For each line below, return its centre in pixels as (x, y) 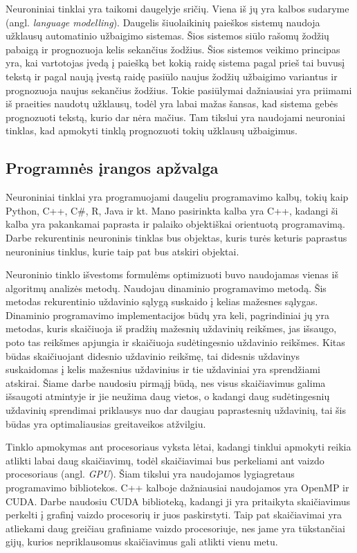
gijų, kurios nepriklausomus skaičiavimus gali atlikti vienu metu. (142, 542)
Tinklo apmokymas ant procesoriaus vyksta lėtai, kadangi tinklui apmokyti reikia (178, 447)
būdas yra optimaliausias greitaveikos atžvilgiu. (106, 423)
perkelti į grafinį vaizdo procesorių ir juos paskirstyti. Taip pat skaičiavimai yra (174, 515)
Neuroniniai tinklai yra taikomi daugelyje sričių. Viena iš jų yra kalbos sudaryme (177, 8)
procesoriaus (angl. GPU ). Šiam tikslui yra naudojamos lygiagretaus (150, 474)
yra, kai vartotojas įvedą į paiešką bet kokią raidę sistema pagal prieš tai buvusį (175, 63)
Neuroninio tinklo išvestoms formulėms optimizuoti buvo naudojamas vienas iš (172, 274)
